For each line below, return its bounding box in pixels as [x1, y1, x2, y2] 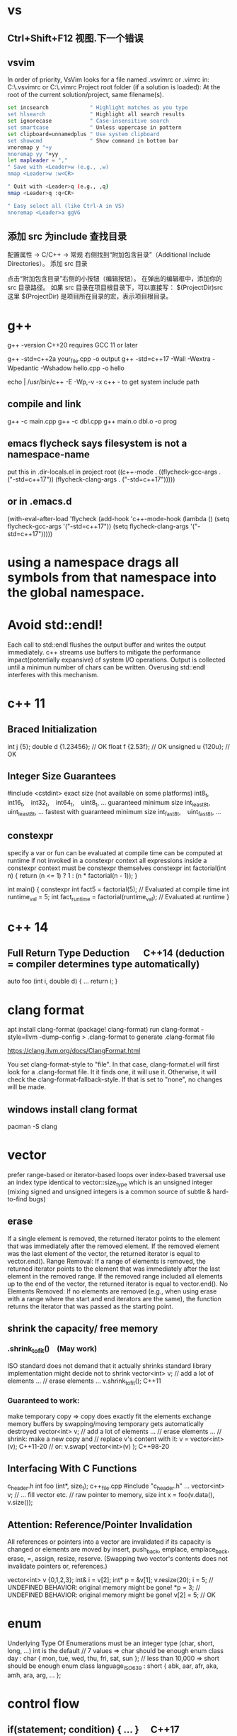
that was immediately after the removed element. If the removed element [7, 1242, 219, 1250]
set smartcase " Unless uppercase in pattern [7, 124, 182, 131]
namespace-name [7, 449, 90, 461]
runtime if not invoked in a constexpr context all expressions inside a [7, 856, 207, 864]
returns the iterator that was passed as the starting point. [7, 1302, 173, 1311]
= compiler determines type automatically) [7, 958, 200, 970]
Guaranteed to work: [7, 1396, 80, 1406]
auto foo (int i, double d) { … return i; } [7, 977, 118, 986]
